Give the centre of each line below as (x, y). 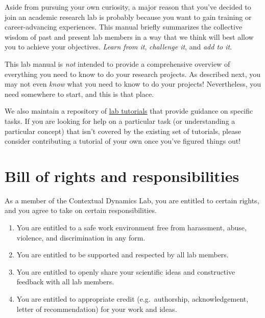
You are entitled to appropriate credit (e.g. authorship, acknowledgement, (132, 299)
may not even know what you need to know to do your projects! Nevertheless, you (133, 84)
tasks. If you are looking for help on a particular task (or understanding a (120, 121)
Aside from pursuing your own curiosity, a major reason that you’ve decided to (128, 7)
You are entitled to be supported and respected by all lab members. (123, 255)
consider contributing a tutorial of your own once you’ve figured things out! (123, 141)
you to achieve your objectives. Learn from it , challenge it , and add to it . (118, 47)
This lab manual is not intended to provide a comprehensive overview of (117, 63)
